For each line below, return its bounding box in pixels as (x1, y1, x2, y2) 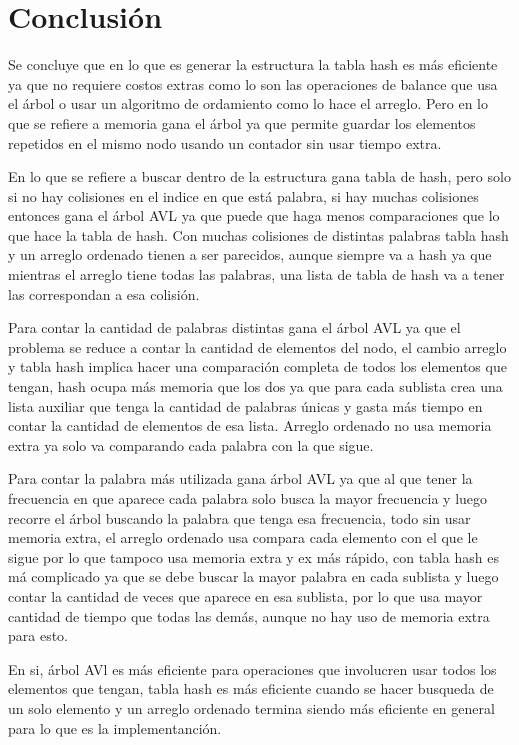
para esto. (8, 625, 69, 646)
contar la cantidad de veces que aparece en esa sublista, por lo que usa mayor (8, 585, 483, 606)
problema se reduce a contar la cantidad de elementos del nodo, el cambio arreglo (8, 336, 507, 357)
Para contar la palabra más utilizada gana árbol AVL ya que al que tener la (8, 468, 473, 489)
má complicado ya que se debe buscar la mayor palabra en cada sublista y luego (8, 566, 499, 587)
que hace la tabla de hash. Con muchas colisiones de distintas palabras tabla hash (8, 224, 509, 245)
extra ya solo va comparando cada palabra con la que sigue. (8, 434, 374, 455)
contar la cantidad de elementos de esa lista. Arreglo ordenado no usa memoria (8, 415, 492, 436)
